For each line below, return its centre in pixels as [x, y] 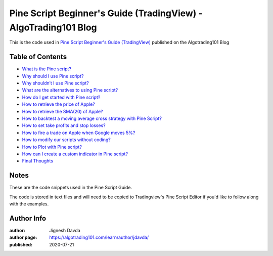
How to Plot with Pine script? [52, 147]
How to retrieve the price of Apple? [59, 104]
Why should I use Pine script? [53, 76]
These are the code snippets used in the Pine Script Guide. [71, 188]
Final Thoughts [37, 161]
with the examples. [29, 204]
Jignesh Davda [65, 230]
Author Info [28, 218]
